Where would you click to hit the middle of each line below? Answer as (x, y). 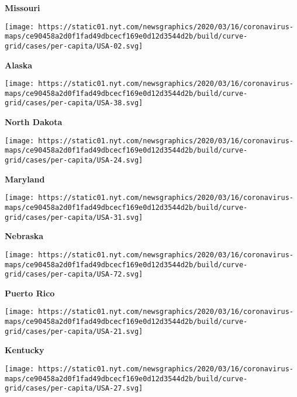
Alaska (19, 65)
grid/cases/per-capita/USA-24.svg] (74, 160)
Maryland (25, 179)
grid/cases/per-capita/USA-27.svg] (74, 389)
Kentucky (25, 350)
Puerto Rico (30, 293)
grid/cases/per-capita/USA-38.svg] (74, 103)
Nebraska (24, 236)
